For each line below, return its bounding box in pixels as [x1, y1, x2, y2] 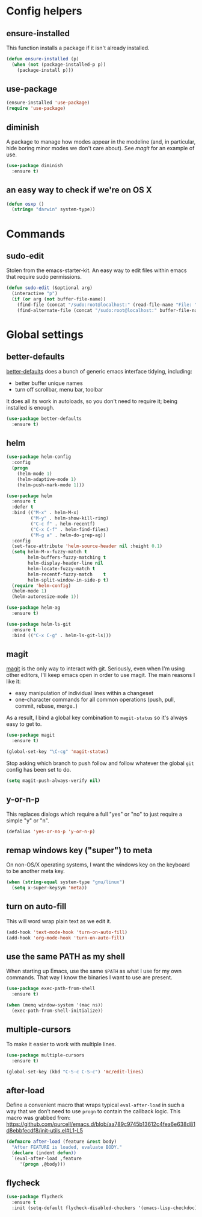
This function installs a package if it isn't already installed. [6, 44, 150, 51]
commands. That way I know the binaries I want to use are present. [6, 974, 173, 981]
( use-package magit [6, 732, 55, 739]
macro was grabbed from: [6, 1114, 71, 1122]
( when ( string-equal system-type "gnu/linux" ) [6, 879, 125, 885]
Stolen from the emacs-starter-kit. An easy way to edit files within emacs [6, 267, 188, 274]
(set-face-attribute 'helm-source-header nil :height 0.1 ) [11, 543, 163, 550]
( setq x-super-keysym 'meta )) [11, 885, 87, 891]
